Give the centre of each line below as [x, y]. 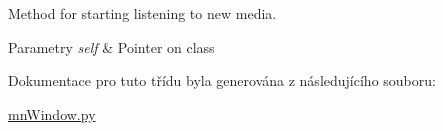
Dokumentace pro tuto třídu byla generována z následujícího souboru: [222, 80]
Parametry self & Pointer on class [111, 46]
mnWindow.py [52, 113]
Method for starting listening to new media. [142, 13]
